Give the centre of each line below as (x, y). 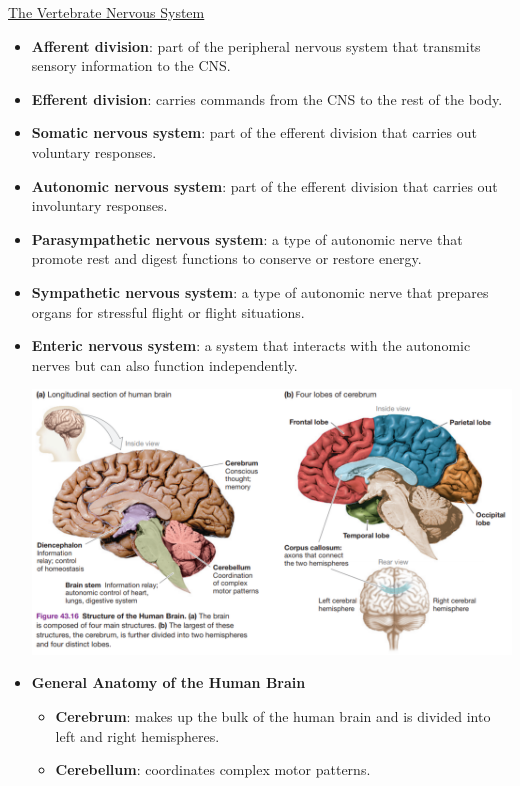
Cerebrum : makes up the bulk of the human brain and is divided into (273, 715)
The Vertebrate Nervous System (106, 12)
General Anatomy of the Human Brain (168, 682)
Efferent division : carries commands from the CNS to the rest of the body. (267, 98)
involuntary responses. (99, 205)
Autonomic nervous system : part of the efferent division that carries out (264, 185)
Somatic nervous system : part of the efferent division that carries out (254, 132)
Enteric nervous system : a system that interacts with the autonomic (251, 345)
